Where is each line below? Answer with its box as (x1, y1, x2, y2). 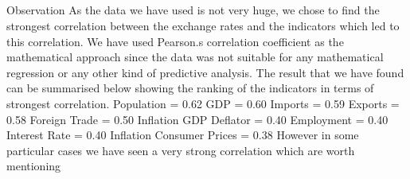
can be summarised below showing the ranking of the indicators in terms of (6, 80, 374, 96)
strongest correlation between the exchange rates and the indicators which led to (6, 17, 400, 33)
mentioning (6, 158, 61, 174)
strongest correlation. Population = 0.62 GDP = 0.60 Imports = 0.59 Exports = (6, 95, 400, 111)
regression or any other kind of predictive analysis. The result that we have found (6, 64, 404, 80)
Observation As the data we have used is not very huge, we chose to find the (6, 2, 380, 18)
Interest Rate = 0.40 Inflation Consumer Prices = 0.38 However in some (6, 126, 359, 143)
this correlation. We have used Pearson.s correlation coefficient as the (6, 33, 344, 49)
